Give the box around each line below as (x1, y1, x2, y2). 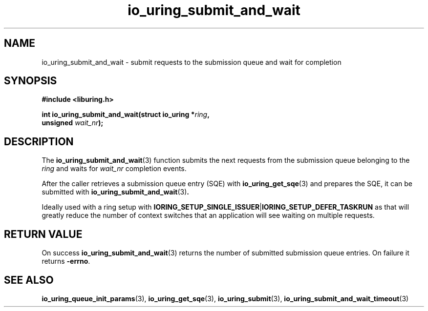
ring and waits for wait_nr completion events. (42, 164, 187, 173)
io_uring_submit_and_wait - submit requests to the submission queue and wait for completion (42, 58, 342, 66)
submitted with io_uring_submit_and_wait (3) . (42, 188, 189, 196)
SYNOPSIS (4, 75, 57, 87)
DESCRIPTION (4, 135, 74, 148)
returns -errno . (42, 257, 90, 266)
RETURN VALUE (4, 228, 83, 240)
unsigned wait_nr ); (42, 118, 104, 127)
